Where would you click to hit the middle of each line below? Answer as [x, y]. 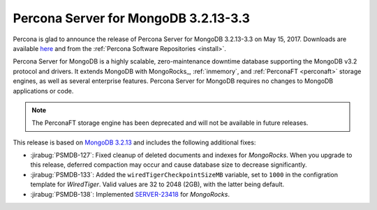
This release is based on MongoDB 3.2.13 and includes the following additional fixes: [134, 142]
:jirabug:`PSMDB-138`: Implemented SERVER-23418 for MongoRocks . [130, 194]
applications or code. [43, 91]
